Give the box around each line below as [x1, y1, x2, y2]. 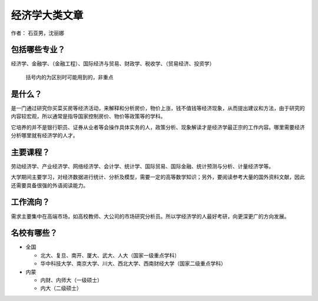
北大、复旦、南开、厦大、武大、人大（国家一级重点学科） [40, 252, 180, 259]
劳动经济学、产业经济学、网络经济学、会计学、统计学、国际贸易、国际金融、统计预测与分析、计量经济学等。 [11, 163, 274, 170]
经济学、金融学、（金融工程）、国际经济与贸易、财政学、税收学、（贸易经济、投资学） [11, 60, 215, 67]
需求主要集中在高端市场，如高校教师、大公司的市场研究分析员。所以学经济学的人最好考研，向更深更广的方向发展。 [11, 213, 290, 220]
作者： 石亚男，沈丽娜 [11, 29, 64, 37]
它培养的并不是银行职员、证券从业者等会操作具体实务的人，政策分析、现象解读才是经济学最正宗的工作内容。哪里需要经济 [11, 124, 305, 131]
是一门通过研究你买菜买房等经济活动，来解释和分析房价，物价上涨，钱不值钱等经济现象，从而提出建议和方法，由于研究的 [11, 104, 305, 111]
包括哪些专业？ [11, 45, 65, 55]
